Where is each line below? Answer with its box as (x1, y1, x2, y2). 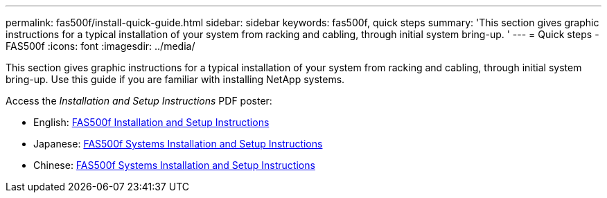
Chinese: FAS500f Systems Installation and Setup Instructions (33, 159, 315, 171)
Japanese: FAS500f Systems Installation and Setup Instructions (33, 138, 323, 150)
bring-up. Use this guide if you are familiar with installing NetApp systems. (6, 73, 345, 85)
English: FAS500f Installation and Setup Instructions (33, 116, 270, 128)
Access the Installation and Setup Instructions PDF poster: (6, 95, 272, 107)
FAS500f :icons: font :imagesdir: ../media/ (6, 40, 195, 52)
